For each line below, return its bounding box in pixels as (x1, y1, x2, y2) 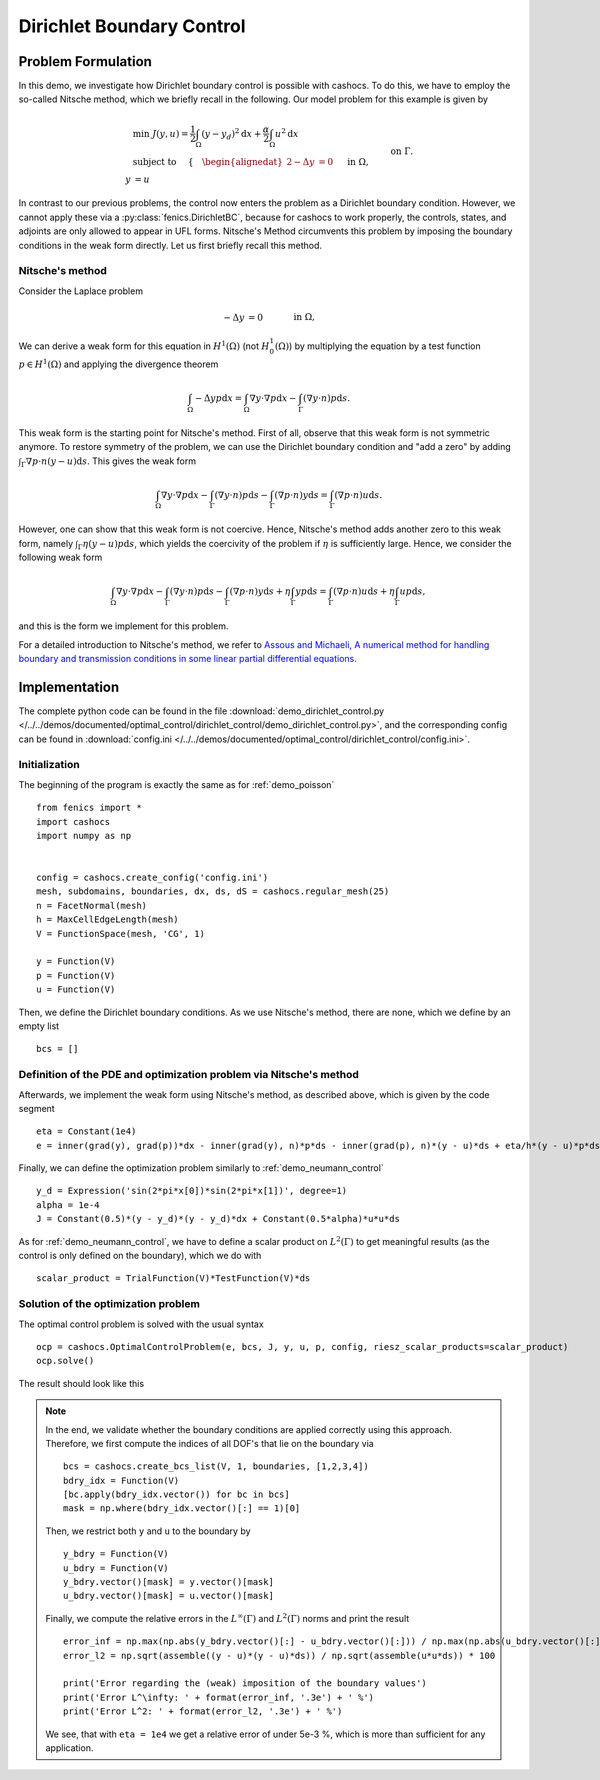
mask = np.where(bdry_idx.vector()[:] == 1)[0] (63, 1503, 301, 1514)
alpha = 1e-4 (36, 1199, 100, 1210)
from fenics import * (36, 802, 142, 814)
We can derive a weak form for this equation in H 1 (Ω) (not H (18, 339, 270, 352)
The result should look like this (18, 1377, 145, 1389)
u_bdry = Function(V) (63, 1562, 169, 1574)
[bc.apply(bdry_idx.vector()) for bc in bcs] (63, 1489, 290, 1500)
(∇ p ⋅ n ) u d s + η (333, 586, 395, 597)
